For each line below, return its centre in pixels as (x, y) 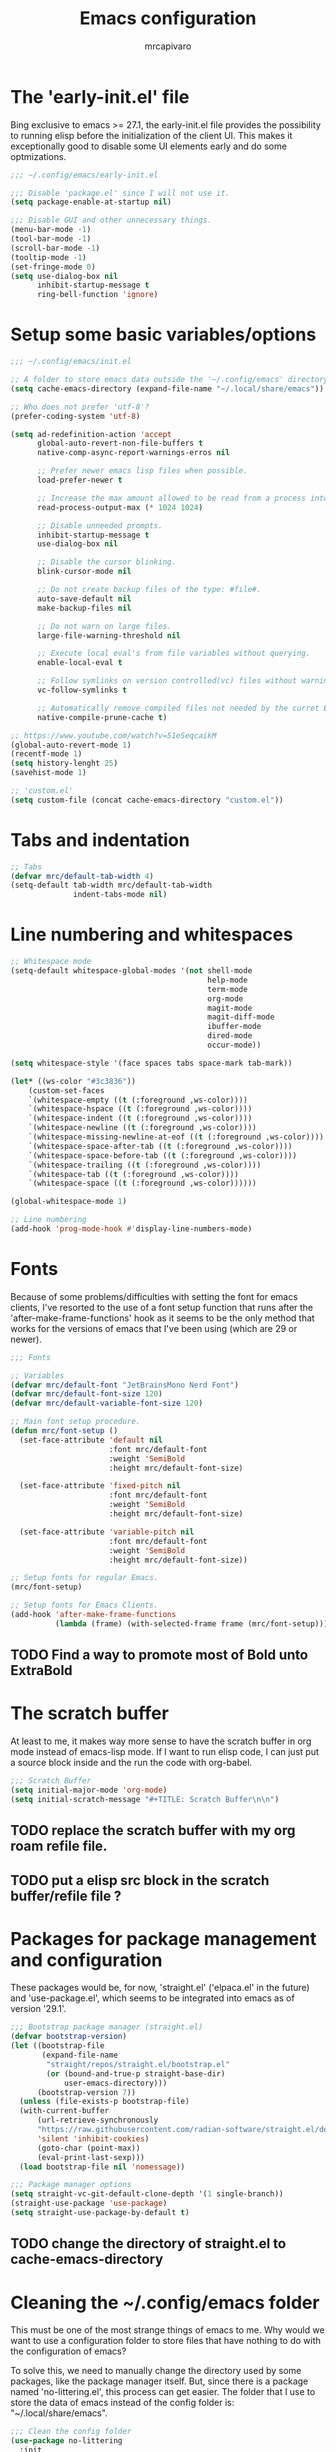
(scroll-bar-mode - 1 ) (55, 248)
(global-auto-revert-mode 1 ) (71, 745)
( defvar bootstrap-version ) (69, 2037)
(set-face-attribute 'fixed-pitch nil (100, 1486)
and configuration (86, 1959)
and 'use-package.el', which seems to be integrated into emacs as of (152, 1998)
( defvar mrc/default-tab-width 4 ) (82, 876)
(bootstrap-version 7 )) (86, 2092)
